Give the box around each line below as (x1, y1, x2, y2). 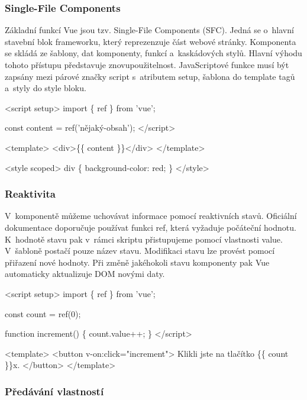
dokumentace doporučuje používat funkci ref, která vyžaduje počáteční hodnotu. (5, 221, 296, 233)
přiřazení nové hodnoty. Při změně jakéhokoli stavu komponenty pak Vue (5, 256, 270, 268)
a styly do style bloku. (5, 82, 86, 94)
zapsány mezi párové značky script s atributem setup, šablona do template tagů (5, 70, 295, 82)
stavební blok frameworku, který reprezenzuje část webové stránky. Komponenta (5, 35, 296, 47)
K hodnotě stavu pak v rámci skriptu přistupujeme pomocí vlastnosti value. (5, 233, 283, 245)
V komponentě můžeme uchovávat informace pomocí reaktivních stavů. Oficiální (5, 209, 297, 222)
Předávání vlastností (5, 383, 104, 398)
